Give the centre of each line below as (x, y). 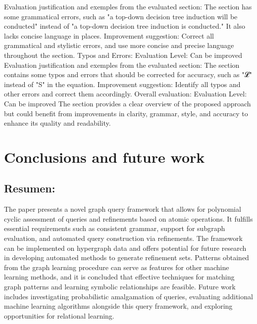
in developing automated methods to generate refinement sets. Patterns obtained (127, 257)
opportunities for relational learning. (59, 315)
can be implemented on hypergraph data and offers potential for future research (125, 248)
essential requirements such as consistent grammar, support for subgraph (115, 228)
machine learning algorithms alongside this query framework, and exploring (118, 306)
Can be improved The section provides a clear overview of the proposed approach (128, 103)
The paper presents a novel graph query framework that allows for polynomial (123, 209)
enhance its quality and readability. (57, 123)
